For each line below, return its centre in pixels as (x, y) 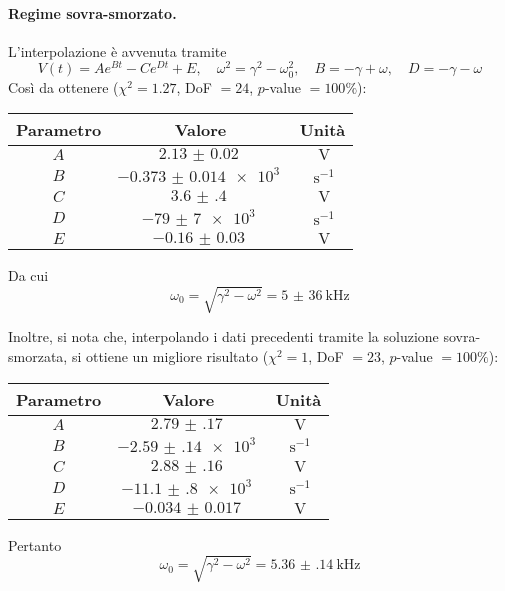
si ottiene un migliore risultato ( (170, 355)
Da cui (28, 275)
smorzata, (38, 355)
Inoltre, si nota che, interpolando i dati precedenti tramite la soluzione (223, 336)
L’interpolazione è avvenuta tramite (117, 50)
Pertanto (35, 544)
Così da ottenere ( (63, 86)
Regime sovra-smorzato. (92, 12)
